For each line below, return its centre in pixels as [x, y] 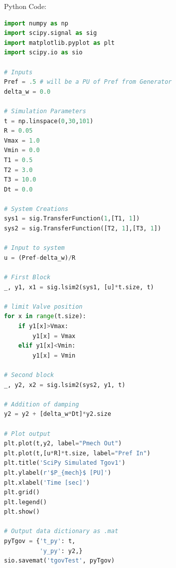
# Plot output [27, 434]
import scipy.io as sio [43, 53]
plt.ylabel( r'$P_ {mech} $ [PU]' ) [58, 473]
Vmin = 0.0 [22, 150]
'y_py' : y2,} [61, 551]
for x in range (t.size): [45, 316]
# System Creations [36, 209]
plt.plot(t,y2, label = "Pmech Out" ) [63, 444]
